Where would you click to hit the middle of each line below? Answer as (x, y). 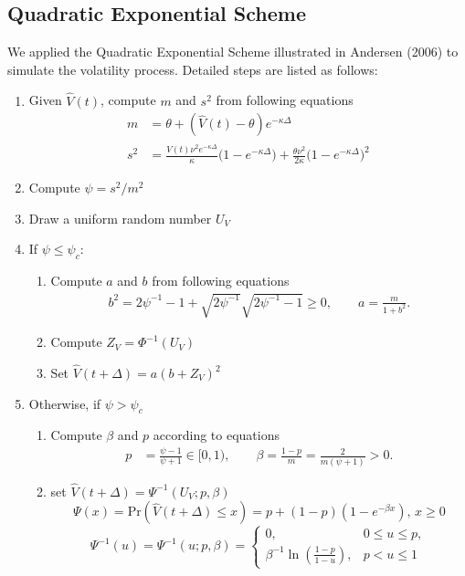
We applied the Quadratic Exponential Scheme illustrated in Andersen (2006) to (233, 52)
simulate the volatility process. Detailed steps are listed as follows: (193, 69)
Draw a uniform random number (120, 218)
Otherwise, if (65, 403)
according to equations (216, 435)
